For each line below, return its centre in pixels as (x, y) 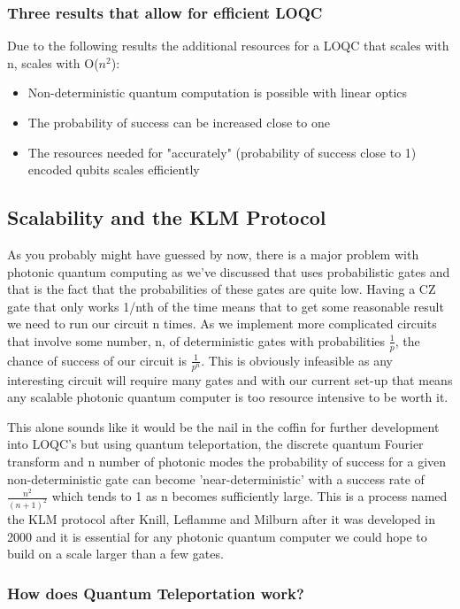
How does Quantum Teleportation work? (156, 593)
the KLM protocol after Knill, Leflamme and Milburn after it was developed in (222, 519)
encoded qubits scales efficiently (114, 170)
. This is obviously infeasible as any (297, 360)
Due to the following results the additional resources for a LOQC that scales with (228, 46)
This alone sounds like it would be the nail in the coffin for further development (223, 426)
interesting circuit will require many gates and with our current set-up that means (230, 379)
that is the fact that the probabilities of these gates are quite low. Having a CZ (222, 289)
